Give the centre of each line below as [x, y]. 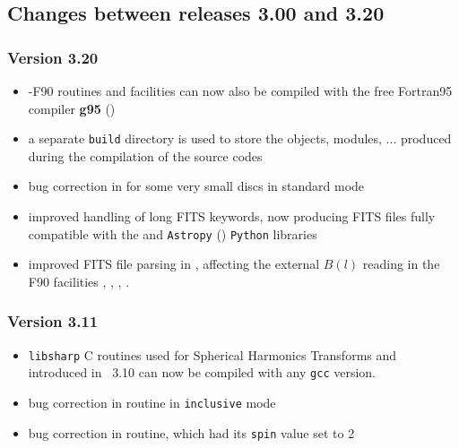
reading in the [401, 264]
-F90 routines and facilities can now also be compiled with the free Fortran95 [240, 90]
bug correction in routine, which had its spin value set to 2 [191, 432]
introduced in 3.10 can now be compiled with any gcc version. [202, 372]
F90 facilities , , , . [79, 281]
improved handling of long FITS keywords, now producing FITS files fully [232, 216]
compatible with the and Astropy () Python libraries [173, 233]
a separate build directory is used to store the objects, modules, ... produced [240, 138]
